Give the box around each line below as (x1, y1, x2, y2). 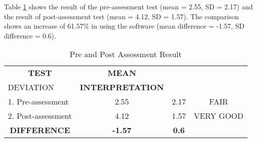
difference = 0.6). (4, 30, 56, 40)
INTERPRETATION (80, 81, 164, 93)
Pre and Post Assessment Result (70, 48, 182, 60)
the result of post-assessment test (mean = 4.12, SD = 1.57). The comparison (4, 11, 239, 21)
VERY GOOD (194, 110, 244, 122)
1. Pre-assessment (8, 96, 69, 107)
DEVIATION (8, 81, 54, 93)
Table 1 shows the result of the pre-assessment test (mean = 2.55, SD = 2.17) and (4, 1, 253, 11)
